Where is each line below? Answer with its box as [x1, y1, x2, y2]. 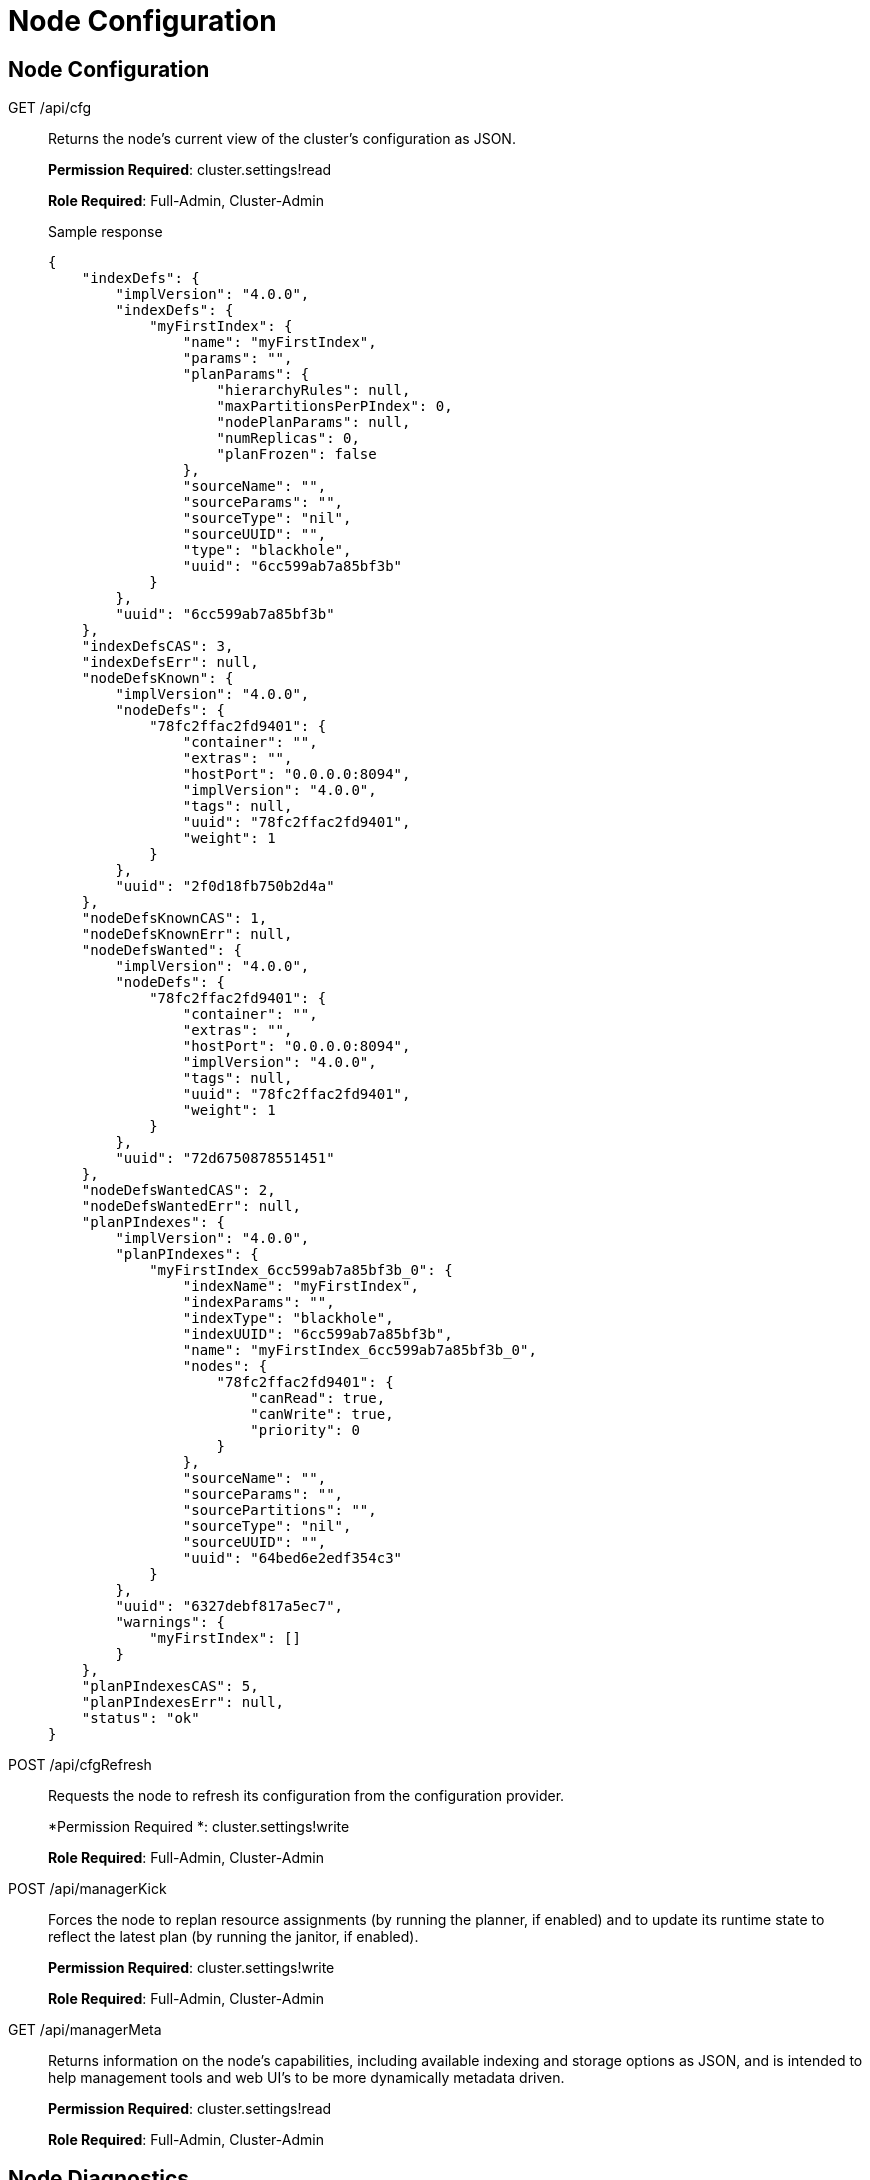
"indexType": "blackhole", [182, 1310, 394, 1327]
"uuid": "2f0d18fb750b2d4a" [115, 878, 335, 895]
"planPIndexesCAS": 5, [81, 1678, 259, 1695]
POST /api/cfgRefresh [8, 1756, 152, 1774]
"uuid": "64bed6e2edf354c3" [182, 1550, 403, 1567]
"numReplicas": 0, [216, 430, 360, 447]
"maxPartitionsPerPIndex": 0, [216, 398, 453, 415]
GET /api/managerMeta [8, 2021, 162, 2039]
